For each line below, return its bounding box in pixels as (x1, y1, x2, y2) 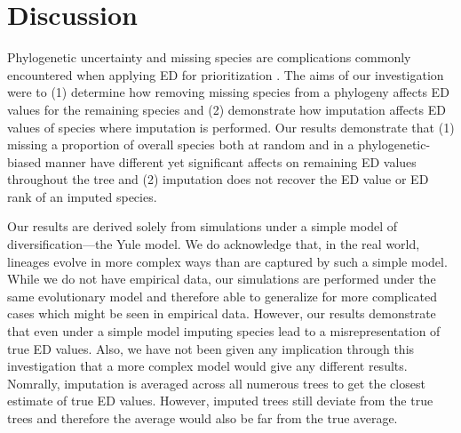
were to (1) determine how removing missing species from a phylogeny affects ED (7, 83, 449, 101)
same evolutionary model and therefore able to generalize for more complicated (7, 286, 438, 305)
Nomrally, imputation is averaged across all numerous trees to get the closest (7, 373, 425, 392)
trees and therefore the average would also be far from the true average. (7, 409, 398, 427)
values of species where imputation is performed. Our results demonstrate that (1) (7, 117, 455, 136)
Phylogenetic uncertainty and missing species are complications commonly (7, 48, 411, 67)
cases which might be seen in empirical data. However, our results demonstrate (7, 304, 436, 323)
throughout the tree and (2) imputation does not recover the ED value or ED (7, 170, 429, 188)
